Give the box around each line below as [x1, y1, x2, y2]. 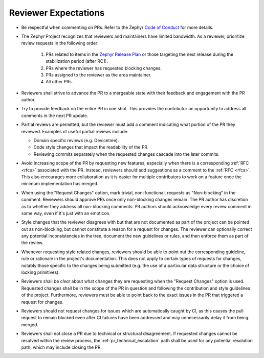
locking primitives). [21, 269, 60, 275]
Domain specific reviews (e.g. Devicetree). [33, 138, 119, 143]
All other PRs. [45, 79, 73, 85]
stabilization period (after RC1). [45, 58, 108, 64]
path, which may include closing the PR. [21, 344, 102, 350]
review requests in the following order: [21, 40, 99, 46]
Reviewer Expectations [9, 7, 105, 18]
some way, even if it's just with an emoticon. [21, 210, 111, 216]
